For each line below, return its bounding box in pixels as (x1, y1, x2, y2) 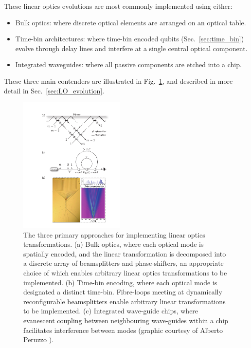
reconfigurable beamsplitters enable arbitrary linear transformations (23, 296, 226, 306)
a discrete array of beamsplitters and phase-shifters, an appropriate (23, 258, 224, 268)
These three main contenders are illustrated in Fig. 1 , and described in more (4, 75, 233, 86)
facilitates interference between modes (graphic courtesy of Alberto (23, 325, 223, 335)
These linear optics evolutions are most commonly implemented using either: (4, 1, 233, 11)
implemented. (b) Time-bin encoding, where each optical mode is (23, 277, 217, 287)
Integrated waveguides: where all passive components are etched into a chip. (15, 59, 242, 70)
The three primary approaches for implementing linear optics (23, 229, 205, 239)
